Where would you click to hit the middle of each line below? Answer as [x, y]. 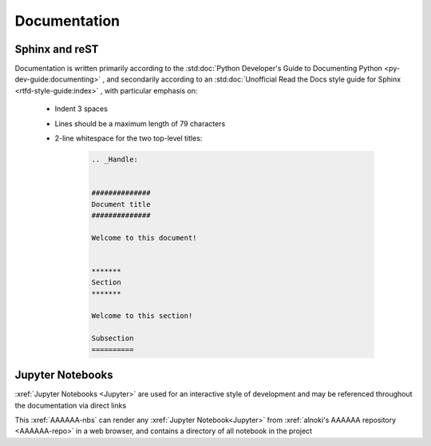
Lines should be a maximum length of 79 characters [140, 123]
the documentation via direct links [71, 405]
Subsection [113, 338]
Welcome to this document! [144, 237]
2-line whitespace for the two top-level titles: [129, 138]
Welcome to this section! [142, 316]
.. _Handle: [115, 159]
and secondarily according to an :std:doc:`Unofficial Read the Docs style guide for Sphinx [254, 79]
